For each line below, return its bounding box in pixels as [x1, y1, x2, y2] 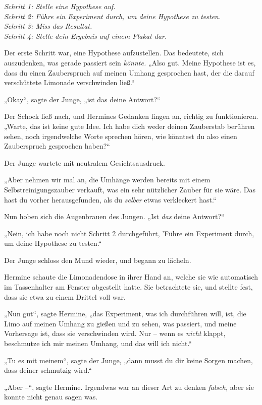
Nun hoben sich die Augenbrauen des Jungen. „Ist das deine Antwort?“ [4, 211, 225, 222]
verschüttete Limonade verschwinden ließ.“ [4, 77, 135, 88]
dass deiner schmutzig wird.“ [4, 365, 92, 375]
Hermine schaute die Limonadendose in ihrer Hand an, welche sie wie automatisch [4, 272, 258, 282]
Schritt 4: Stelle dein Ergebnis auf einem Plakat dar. [4, 30, 167, 41]
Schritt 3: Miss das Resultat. [4, 21, 92, 31]
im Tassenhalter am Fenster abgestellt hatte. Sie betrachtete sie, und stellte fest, [4, 282, 253, 292]
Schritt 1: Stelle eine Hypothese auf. [4, 1, 116, 11]
